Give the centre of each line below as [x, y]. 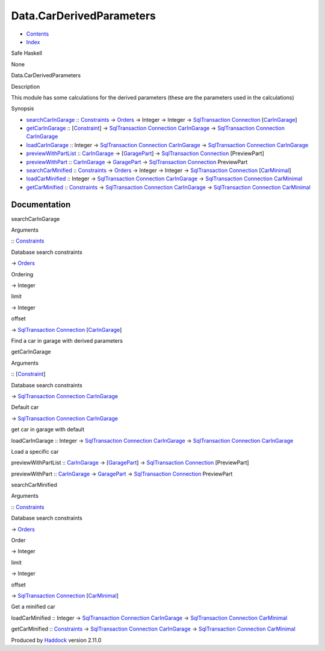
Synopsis [23, 109]
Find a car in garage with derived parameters [67, 341]
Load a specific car [35, 451]
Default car [25, 407]
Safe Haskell [26, 53]
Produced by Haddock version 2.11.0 [56, 640]
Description [26, 86]
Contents [38, 34]
